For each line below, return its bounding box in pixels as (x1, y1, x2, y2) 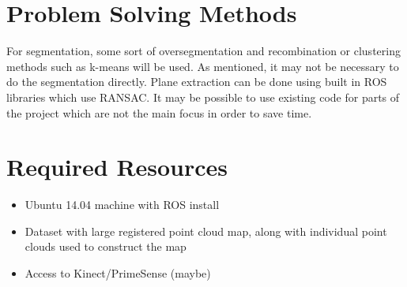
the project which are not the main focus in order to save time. (6, 104, 312, 121)
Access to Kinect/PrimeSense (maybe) (24, 265, 211, 281)
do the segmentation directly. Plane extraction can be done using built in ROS (6, 73, 387, 90)
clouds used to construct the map (24, 238, 187, 255)
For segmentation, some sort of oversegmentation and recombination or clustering (6, 43, 401, 59)
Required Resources (6, 151, 228, 183)
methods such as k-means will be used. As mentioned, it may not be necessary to (6, 58, 399, 74)
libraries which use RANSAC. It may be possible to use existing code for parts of (6, 88, 400, 105)
